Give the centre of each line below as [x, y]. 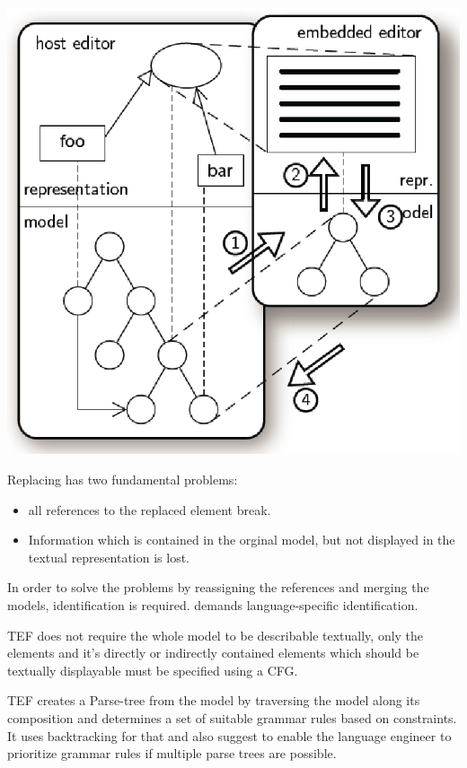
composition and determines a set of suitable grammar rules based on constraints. [232, 717]
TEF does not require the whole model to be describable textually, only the [216, 635]
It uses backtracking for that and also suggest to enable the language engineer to [229, 735]
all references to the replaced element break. [150, 509]
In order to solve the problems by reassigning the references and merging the [218, 587]
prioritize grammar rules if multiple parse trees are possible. [172, 753]
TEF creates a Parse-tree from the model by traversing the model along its [214, 700]
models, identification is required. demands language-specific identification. [213, 604]
